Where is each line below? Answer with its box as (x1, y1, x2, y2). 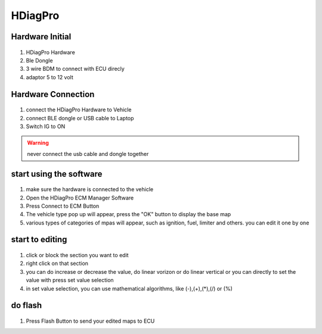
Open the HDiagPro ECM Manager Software (26, 194, 134, 201)
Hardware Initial (11, 32, 72, 42)
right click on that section (26, 260, 89, 267)
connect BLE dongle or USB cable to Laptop (26, 114, 134, 121)
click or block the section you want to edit (26, 252, 129, 259)
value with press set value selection (26, 277, 114, 284)
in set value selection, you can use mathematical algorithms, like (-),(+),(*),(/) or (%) (26, 285, 233, 292)
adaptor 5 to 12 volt (26, 73, 74, 80)
